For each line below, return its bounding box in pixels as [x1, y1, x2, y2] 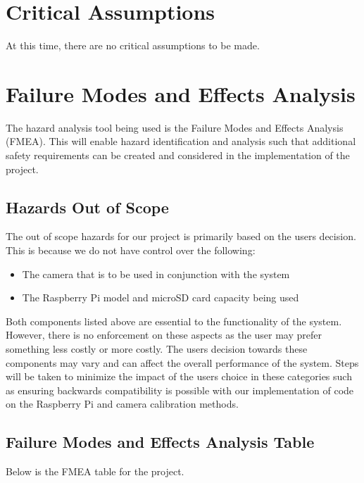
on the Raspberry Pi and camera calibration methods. [6, 396, 239, 411]
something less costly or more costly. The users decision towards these [6, 341, 308, 356]
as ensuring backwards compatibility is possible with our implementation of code [6, 382, 354, 397]
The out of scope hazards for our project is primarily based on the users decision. [6, 229, 356, 244]
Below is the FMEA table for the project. [6, 464, 184, 479]
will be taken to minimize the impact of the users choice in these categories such [6, 369, 352, 384]
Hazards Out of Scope [6, 196, 169, 218]
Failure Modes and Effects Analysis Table [6, 431, 315, 453]
